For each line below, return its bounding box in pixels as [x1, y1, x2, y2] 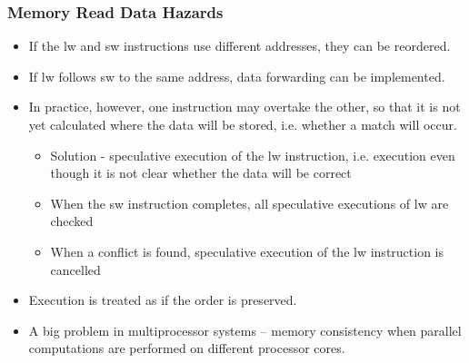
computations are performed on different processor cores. [28, 338, 345, 358]
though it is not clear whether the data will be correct [50, 163, 352, 182]
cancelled [50, 260, 101, 279]
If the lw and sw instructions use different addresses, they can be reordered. [28, 36, 451, 55]
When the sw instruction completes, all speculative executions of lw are [50, 193, 449, 212]
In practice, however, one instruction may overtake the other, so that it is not [28, 97, 461, 116]
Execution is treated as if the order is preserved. [28, 290, 297, 309]
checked [50, 211, 94, 231]
